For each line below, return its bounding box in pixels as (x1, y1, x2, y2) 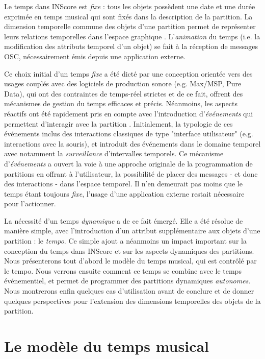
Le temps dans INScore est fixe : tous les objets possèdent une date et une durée (4, 1, 255, 11)
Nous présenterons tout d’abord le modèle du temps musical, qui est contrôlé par (4, 255, 257, 266)
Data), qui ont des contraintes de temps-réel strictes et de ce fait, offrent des (4, 88, 243, 99)
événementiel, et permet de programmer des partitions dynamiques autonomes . (4, 275, 251, 286)
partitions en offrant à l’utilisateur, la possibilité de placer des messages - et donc (4, 168, 258, 179)
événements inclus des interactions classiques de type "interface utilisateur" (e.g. (4, 128, 253, 139)
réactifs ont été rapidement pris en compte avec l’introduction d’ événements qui (4, 108, 253, 118)
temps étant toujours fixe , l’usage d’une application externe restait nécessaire (4, 188, 245, 199)
